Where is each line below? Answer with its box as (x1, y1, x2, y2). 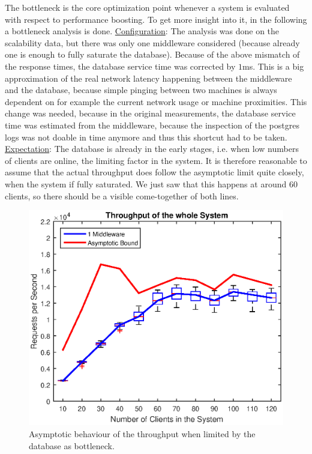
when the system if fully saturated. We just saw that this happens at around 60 (5, 177, 298, 190)
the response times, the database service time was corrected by (5, 59, 236, 72)
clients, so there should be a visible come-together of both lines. (5, 189, 239, 202)
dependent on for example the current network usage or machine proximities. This (5, 95, 307, 107)
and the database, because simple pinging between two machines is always (5, 83, 277, 96)
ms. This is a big (242, 59, 304, 72)
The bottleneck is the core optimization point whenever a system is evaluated (5, 1, 290, 13)
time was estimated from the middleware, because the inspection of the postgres (5, 118, 299, 131)
